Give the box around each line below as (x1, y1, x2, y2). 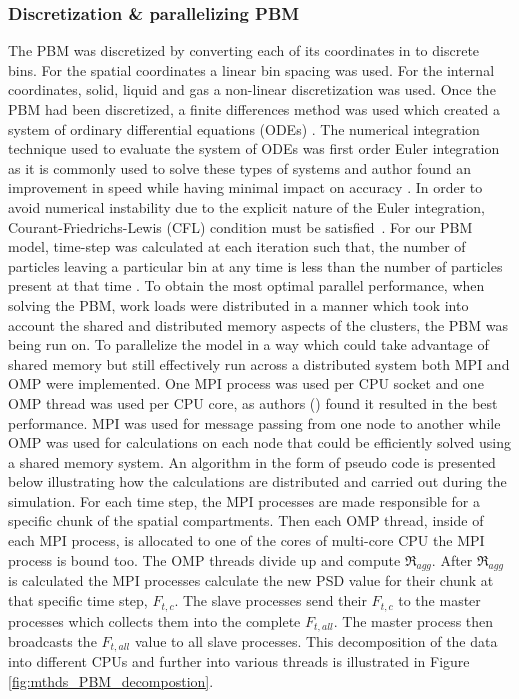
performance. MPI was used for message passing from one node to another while (8, 412, 501, 433)
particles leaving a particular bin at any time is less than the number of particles (8, 255, 503, 276)
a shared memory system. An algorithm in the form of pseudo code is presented (8, 451, 496, 472)
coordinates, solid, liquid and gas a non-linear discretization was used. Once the (8, 79, 496, 100)
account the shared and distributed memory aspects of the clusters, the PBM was (8, 314, 508, 335)
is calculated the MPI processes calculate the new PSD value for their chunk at (8, 570, 494, 591)
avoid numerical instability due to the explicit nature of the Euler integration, (8, 196, 485, 217)
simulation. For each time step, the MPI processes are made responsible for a (8, 490, 481, 511)
